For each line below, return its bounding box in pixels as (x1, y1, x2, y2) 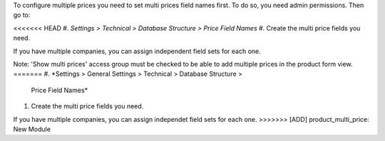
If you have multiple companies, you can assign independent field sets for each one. (13, 47, 262, 55)
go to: (13, 11, 31, 19)
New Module (13, 125, 51, 133)
